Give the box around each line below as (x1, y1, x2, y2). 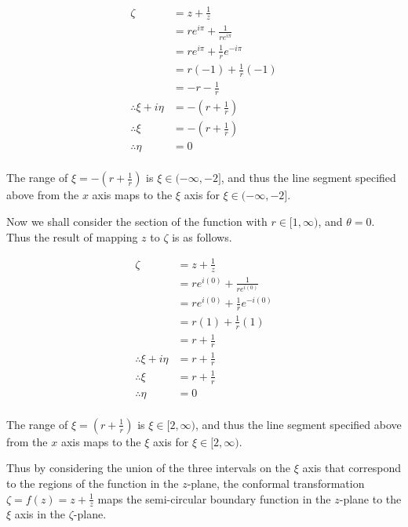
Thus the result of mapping (6, 228, 138, 245)
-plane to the (339, 490, 402, 507)
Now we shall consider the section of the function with (6, 213, 268, 230)
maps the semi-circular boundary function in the (97, 490, 331, 507)
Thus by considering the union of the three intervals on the (6, 460, 291, 476)
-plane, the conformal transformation (187, 475, 365, 491)
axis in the (14, 506, 66, 522)
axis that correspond (302, 460, 401, 476)
